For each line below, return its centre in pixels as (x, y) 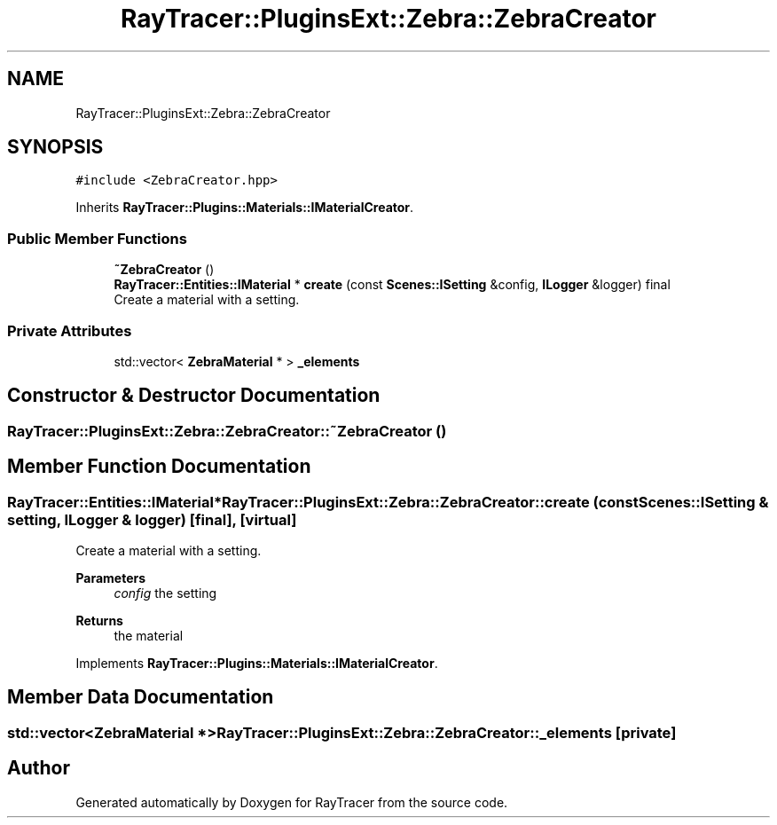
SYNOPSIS (55, 147)
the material (149, 636)
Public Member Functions (97, 238)
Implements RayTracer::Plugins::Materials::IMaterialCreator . (257, 663)
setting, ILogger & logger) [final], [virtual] (152, 519)
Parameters (111, 578)
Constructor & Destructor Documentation (194, 396)
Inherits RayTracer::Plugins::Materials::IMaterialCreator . (245, 208)
